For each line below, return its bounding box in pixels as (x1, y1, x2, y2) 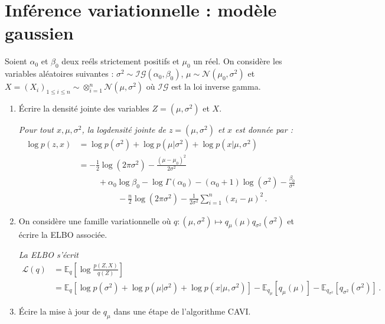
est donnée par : (235, 123, 293, 135)
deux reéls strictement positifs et (61, 55, 180, 67)
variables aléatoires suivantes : (5, 67, 114, 80)
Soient (5, 55, 27, 67)
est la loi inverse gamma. (171, 80, 261, 93)
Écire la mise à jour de (18, 305, 101, 318)
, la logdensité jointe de (81, 123, 166, 135)
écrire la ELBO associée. (18, 228, 107, 241)
